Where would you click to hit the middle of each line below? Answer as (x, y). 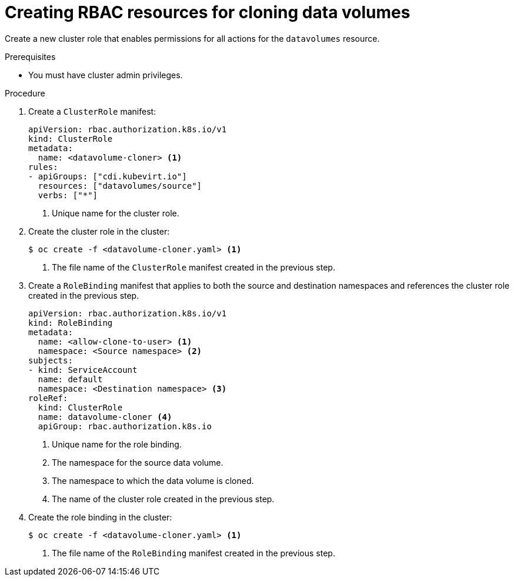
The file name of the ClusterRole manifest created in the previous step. (193, 267)
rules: (43, 167)
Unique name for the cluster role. (116, 213)
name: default (70, 379)
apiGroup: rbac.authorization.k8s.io (125, 426)
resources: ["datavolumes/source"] (120, 186)
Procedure (25, 93)
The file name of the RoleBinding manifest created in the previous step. (193, 553)
